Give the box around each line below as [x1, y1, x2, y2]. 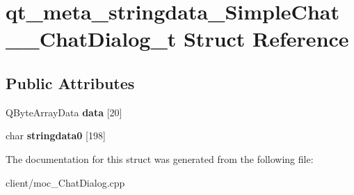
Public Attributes [6, 72, 135, 93]
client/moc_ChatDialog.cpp [6, 175, 125, 189]
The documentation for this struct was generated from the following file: [6, 151, 314, 166]
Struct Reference [183, 24, 349, 53]
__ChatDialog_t [6, 24, 177, 53]
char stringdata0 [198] [6, 128, 106, 143]
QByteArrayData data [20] [6, 104, 122, 119]
